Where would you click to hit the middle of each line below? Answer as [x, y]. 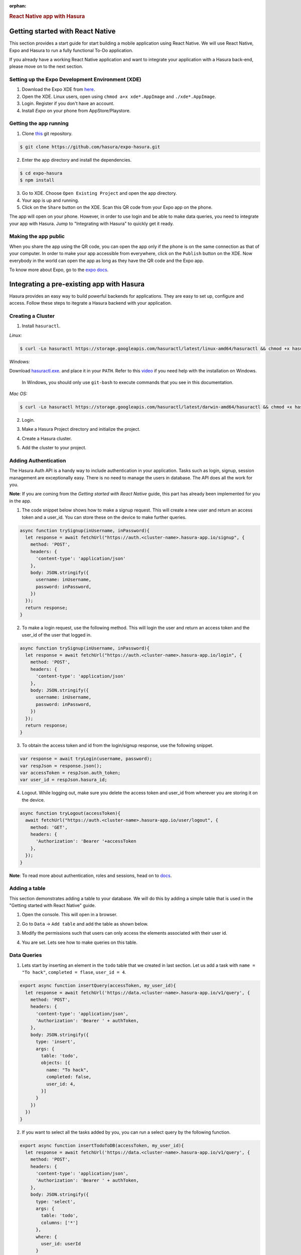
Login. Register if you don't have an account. [68, 103]
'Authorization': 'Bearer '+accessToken [86, 841]
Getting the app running [39, 123]
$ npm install [37, 180]
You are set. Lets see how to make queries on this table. [80, 942]
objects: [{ [55, 1063]
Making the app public [37, 236]
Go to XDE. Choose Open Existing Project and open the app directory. [99, 193]
